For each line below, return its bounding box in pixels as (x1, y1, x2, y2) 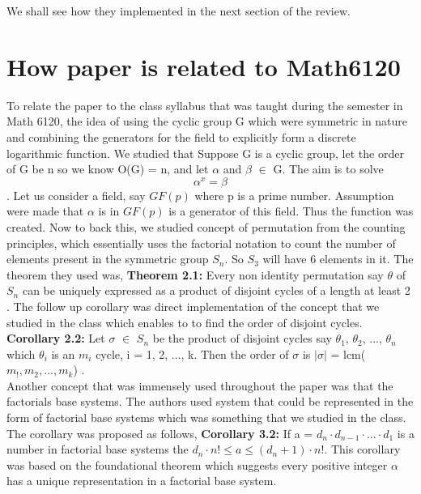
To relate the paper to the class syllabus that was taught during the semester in (6, 96, 403, 113)
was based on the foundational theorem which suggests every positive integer (6, 456, 388, 473)
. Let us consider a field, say (6, 186, 146, 203)
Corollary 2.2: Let (6, 330, 105, 347)
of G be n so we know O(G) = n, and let (6, 160, 209, 177)
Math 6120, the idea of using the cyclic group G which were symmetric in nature (6, 113, 408, 130)
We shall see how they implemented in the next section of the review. (6, 2, 351, 19)
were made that (6, 202, 84, 219)
